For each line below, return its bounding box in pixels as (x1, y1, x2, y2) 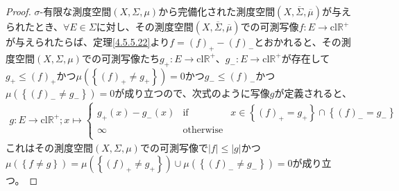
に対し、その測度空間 (96, 19, 194, 33)
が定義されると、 (274, 85, 352, 100)
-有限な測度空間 (40, 4, 112, 18)
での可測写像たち (81, 51, 160, 65)
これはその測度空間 (6, 140, 93, 155)
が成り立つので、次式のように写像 (114, 85, 270, 100)
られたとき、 (6, 19, 64, 33)
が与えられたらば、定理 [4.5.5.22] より (6, 35, 170, 48)
